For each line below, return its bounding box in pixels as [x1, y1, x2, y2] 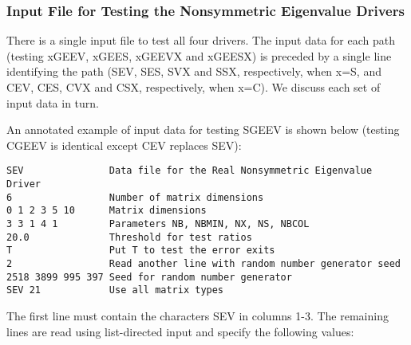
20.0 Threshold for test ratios [6, 231, 252, 243]
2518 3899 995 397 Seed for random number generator [6, 271, 292, 283]
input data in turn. [6, 94, 99, 111]
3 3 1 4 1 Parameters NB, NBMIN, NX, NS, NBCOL [6, 218, 310, 229]
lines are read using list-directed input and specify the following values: [6, 323, 354, 339]
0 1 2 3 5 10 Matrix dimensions [6, 205, 207, 217]
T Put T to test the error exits [6, 245, 275, 257]
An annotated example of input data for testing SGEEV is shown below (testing [6, 121, 400, 138]
